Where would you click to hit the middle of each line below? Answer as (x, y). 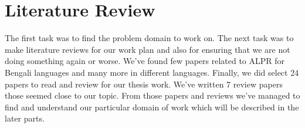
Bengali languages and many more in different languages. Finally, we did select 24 (152, 72)
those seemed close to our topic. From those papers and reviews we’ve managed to (152, 95)
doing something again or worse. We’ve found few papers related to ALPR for (145, 61)
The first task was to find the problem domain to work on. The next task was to (149, 38)
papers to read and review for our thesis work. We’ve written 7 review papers (144, 84)
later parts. (25, 118)
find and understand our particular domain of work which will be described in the (152, 107)
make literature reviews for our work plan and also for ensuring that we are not (148, 49)
